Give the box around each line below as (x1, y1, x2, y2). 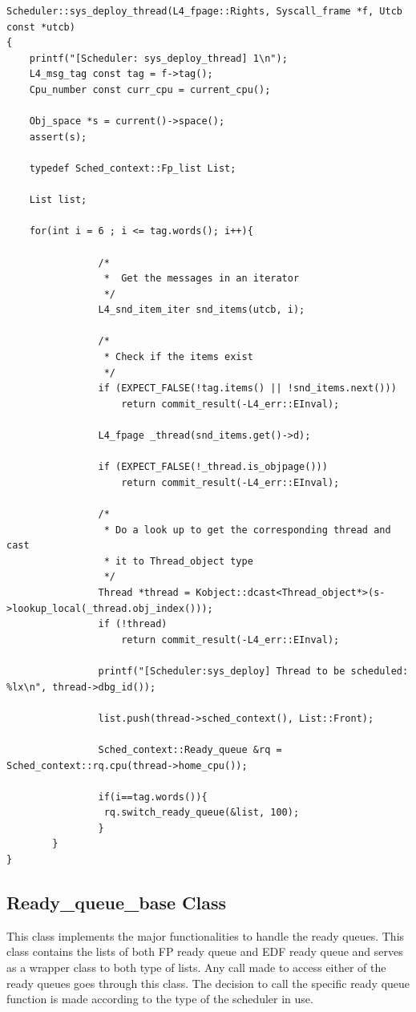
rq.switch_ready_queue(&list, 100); (103, 807, 300, 819)
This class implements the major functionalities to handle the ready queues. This (6, 927, 405, 944)
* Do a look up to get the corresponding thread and (103, 524, 391, 536)
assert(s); (29, 131, 87, 143)
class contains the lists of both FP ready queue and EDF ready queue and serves (6, 943, 403, 960)
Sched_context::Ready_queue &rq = (98, 743, 282, 755)
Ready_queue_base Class (6, 890, 227, 915)
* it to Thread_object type (103, 555, 253, 567)
